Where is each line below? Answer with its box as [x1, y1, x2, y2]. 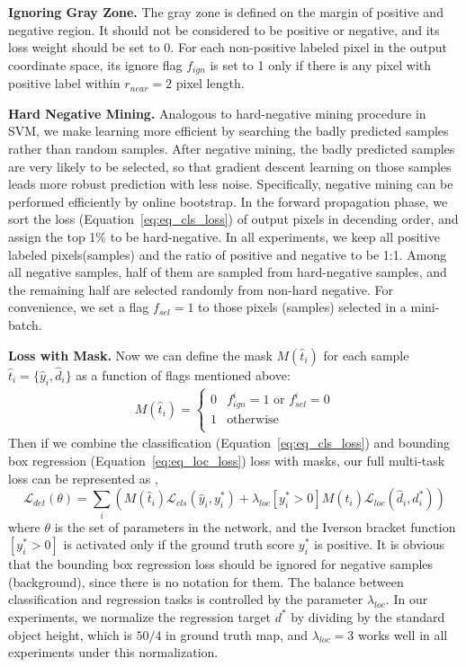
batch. [8, 315, 42, 333]
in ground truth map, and [166, 625, 309, 644]
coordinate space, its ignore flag [8, 55, 183, 74]
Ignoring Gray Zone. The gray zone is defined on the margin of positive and [8, 3, 444, 21]
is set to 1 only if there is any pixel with [210, 55, 432, 74]
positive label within [8, 74, 121, 93]
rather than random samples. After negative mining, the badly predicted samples [8, 139, 455, 158]
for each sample [323, 345, 409, 364]
